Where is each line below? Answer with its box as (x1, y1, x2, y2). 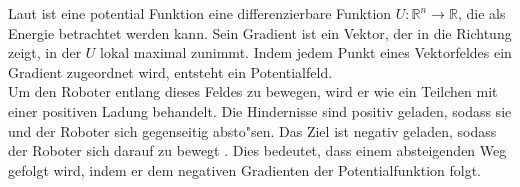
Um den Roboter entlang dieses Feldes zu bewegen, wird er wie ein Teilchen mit (8, 81, 498, 102)
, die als (457, 3, 506, 23)
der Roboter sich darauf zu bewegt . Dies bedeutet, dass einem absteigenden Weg (8, 140, 507, 161)
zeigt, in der (8, 42, 82, 63)
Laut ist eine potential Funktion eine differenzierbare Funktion (8, 3, 392, 23)
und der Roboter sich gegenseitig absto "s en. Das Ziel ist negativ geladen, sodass (8, 120, 497, 141)
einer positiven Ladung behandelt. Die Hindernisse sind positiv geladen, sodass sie (8, 100, 512, 121)
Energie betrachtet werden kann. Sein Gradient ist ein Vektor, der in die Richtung (8, 22, 512, 43)
